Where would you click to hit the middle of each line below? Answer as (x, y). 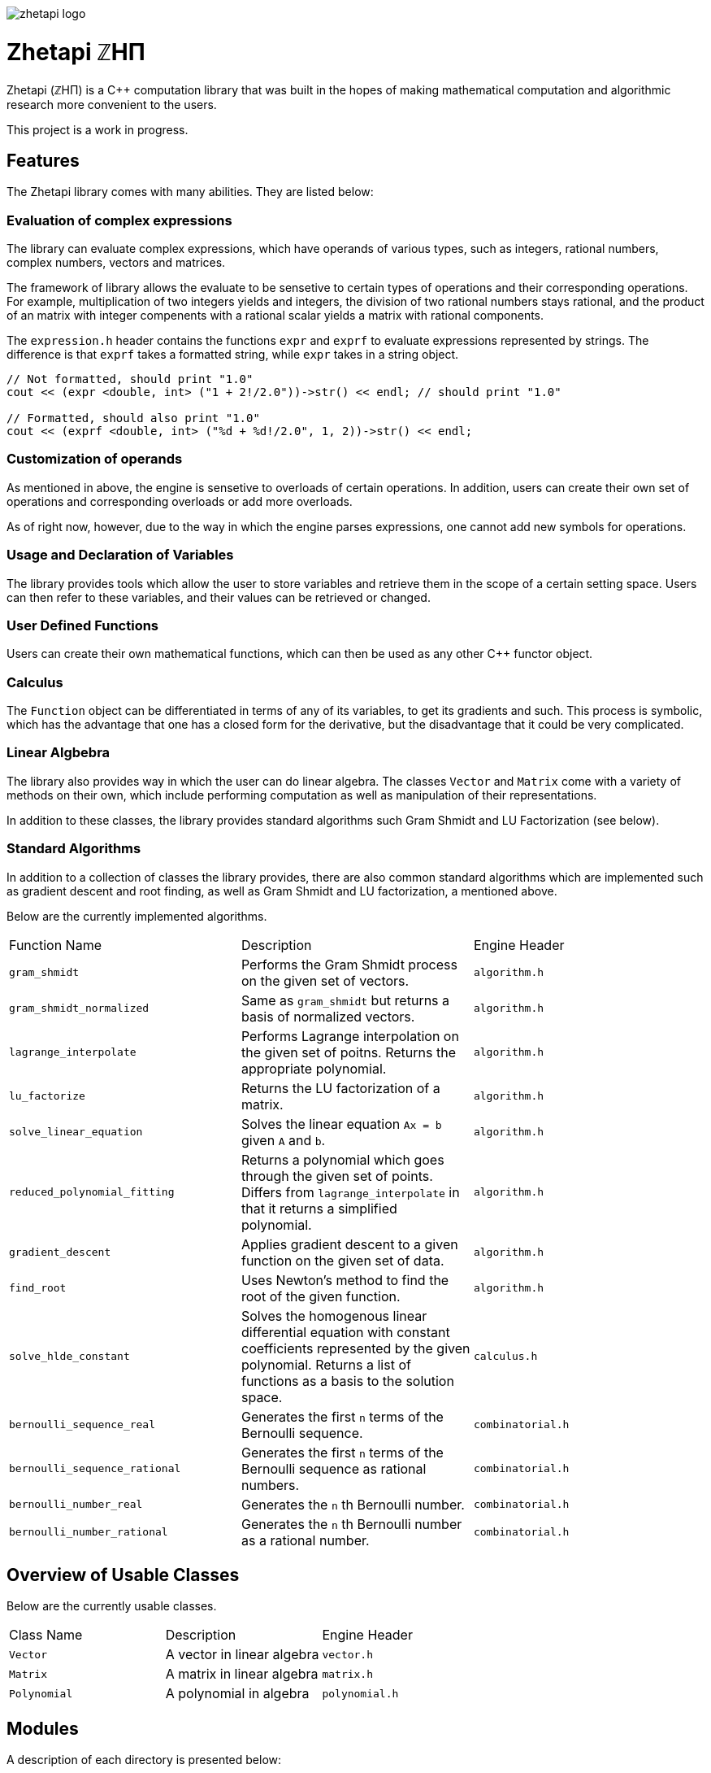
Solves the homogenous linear (334, 1316)
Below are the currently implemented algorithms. (137, 916)
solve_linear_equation (76, 1132)
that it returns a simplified (319, 1208)
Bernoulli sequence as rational (334, 1468)
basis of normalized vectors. (328, 1016)
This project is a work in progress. (98, 129)
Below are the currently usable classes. (112, 1606)
